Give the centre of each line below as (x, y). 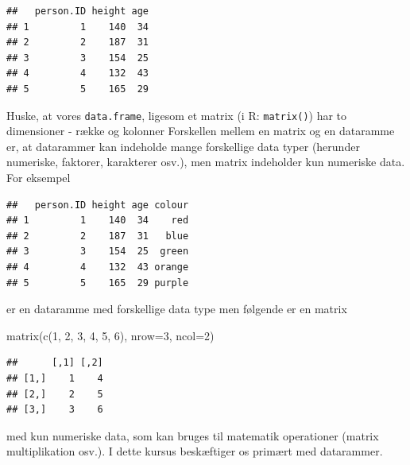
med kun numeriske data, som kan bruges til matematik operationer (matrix (193, 435)
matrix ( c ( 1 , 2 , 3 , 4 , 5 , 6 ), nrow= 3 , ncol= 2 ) (110, 335)
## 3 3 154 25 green (98, 252)
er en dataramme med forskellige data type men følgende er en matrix (177, 309)
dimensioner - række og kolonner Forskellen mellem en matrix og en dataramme (201, 131)
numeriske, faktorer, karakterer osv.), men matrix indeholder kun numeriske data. (206, 162)
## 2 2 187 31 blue (98, 236)
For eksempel (39, 177)
